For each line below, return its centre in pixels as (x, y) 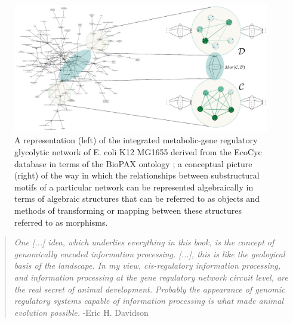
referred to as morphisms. (61, 222)
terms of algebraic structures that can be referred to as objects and (137, 199)
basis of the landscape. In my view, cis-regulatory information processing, (147, 265)
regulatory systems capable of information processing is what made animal (149, 301)
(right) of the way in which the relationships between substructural (137, 175)
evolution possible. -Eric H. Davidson (81, 312)
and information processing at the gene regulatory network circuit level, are (151, 277)
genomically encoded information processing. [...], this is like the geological (149, 253)
